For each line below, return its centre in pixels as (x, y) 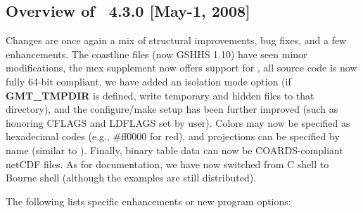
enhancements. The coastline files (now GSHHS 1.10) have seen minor (157, 54)
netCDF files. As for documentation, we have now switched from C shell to (167, 164)
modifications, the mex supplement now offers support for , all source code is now (181, 68)
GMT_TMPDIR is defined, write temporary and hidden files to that (160, 95)
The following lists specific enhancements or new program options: (148, 201)
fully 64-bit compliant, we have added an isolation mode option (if (148, 81)
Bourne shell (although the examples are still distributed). (131, 178)
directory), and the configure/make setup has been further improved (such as (172, 109)
